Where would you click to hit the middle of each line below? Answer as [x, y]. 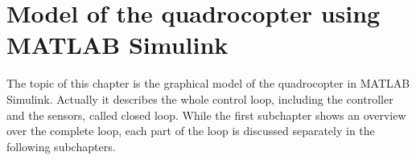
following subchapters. [61, 146]
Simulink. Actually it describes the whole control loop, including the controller [200, 98]
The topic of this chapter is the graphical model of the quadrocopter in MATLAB [208, 83]
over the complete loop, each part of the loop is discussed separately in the [191, 131]
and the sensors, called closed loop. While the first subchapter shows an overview [206, 115]
